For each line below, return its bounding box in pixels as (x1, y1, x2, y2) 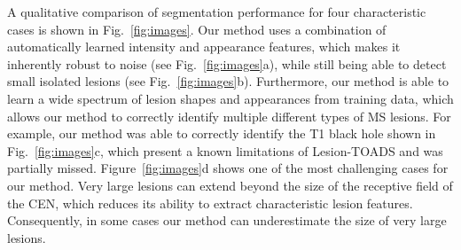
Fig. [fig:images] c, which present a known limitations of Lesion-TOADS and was (7, 141, 443, 160)
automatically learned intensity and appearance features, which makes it (7, 37, 401, 56)
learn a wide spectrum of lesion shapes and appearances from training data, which (7, 89, 454, 107)
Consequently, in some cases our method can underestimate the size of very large (7, 211, 447, 230)
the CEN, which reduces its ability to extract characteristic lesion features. (7, 193, 413, 212)
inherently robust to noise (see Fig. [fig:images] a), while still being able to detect (7, 54, 447, 73)
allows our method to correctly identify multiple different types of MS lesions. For (7, 106, 451, 125)
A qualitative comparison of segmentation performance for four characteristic (7, 3, 426, 20)
